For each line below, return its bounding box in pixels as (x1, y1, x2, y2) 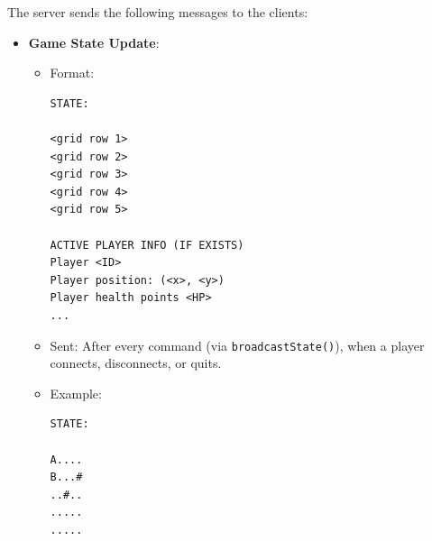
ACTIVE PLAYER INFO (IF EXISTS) (50, 238, 244, 252)
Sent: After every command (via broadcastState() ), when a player (50, 335, 425, 354)
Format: (50, 63, 95, 82)
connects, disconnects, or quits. (50, 353, 222, 372)
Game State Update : (28, 32, 160, 51)
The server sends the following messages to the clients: (7, 3, 308, 21)
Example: (50, 383, 102, 402)
